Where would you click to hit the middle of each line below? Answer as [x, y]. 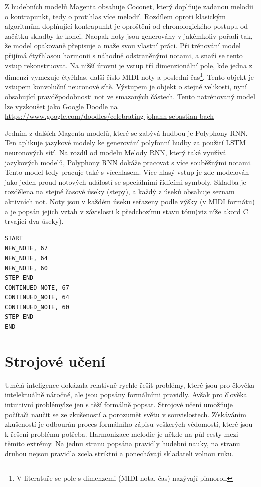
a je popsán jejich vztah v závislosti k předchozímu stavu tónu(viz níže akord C [126, 211]
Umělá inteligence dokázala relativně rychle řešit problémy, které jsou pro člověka [130, 385]
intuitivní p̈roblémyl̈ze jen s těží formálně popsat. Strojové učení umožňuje [119, 404]
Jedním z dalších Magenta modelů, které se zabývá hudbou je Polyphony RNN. [126, 133]
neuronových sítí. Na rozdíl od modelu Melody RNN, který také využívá [115, 152]
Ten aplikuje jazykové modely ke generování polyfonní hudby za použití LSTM [125, 143]
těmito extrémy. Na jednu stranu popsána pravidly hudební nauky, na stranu [122, 444]
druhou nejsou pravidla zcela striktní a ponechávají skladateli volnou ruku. [119, 453]
